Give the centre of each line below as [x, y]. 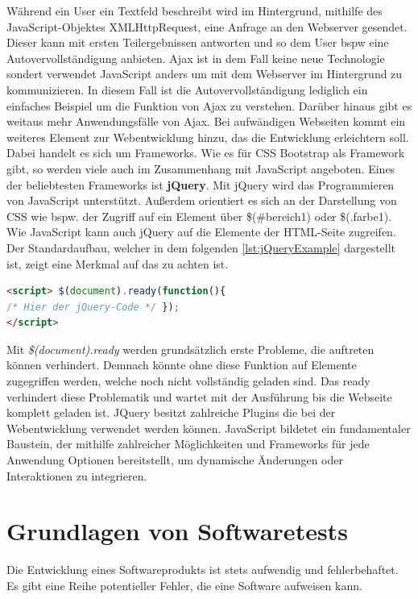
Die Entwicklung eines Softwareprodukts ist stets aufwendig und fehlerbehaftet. [203, 570]
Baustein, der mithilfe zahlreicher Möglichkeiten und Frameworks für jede [188, 444]
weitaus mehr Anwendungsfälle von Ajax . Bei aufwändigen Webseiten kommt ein [206, 121]
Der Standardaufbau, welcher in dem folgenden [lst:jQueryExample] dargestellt [201, 247]
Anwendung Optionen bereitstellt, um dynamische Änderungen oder [175, 460]
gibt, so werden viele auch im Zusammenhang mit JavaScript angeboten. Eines [201, 168]
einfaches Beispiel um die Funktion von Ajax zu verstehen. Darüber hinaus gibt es [209, 105]
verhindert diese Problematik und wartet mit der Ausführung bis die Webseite [199, 396]
